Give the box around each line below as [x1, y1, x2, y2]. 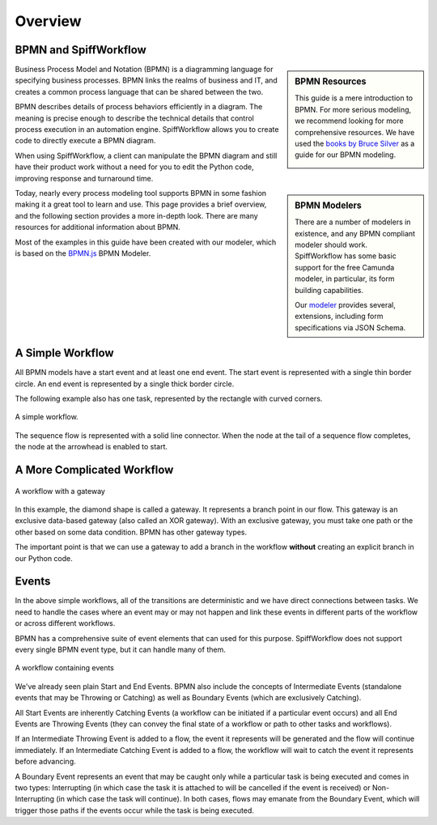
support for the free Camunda [295, 262, 395, 272]
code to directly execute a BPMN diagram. [15, 136, 156, 146]
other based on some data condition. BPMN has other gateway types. [15, 527, 248, 537]
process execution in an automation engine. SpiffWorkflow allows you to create [15, 125, 279, 134]
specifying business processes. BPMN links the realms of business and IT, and [15, 75, 278, 85]
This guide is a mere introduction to [295, 93, 413, 103]
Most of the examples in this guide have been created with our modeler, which [15, 237, 277, 247]
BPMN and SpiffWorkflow [15, 43, 147, 57]
